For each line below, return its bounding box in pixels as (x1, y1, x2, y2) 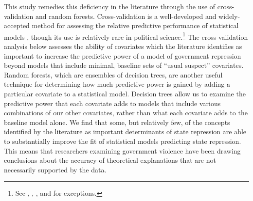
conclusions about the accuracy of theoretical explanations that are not (4, 155, 216, 165)
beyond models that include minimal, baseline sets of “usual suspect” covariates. (4, 60, 244, 70)
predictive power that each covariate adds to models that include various (4, 98, 221, 108)
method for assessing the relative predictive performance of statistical (32, 20, 239, 31)
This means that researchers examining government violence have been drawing (4, 145, 241, 155)
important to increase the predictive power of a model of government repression (4, 50, 241, 61)
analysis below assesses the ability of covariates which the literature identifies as (4, 41, 242, 51)
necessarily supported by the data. (4, 164, 107, 174)
